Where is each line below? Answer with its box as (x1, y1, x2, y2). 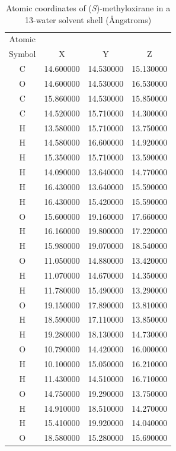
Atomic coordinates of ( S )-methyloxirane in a (6, 2, 171, 14)
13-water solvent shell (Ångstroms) (25, 13, 152, 26)
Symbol (9, 48, 36, 60)
